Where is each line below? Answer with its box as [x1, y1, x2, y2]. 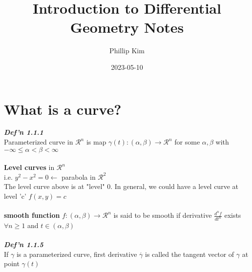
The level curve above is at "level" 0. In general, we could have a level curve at [4, 181, 238, 191]
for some [174, 137, 200, 147]
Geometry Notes [70, 17, 184, 37]
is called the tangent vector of [145, 249, 234, 259]
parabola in [62, 171, 96, 182]
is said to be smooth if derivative [113, 210, 212, 220]
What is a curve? [4, 99, 122, 119]
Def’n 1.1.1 [4, 127, 43, 137]
